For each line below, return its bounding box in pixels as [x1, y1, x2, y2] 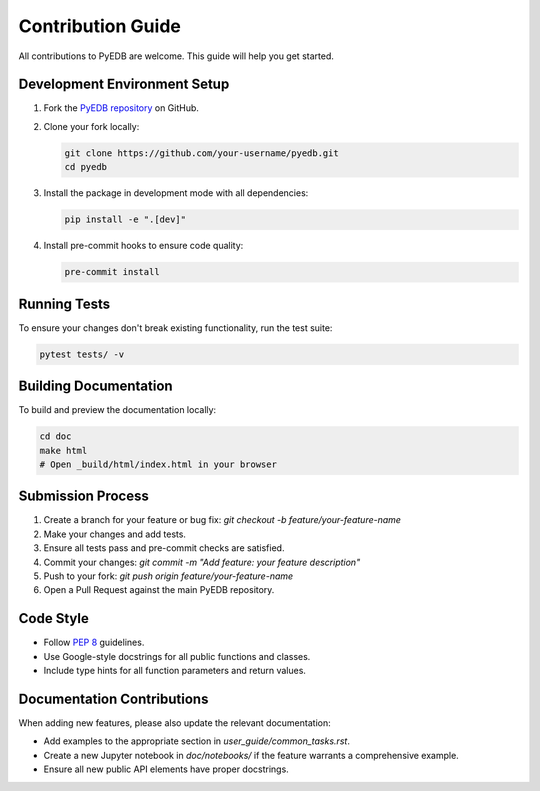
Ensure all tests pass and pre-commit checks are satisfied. [43, 542, 285, 554]
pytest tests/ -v [39, 348, 125, 360]
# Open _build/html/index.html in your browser [39, 458, 277, 470]
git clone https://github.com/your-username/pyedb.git [64, 147, 339, 159]
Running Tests [18, 295, 110, 312]
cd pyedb [64, 161, 108, 173]
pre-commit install [64, 266, 160, 278]
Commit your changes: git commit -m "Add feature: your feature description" [43, 556, 361, 568]
